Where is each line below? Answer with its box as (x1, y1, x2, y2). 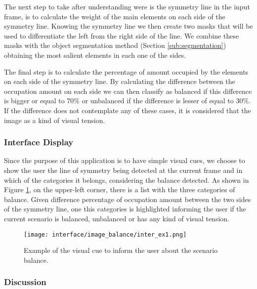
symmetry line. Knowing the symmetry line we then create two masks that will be (4, 21, 253, 31)
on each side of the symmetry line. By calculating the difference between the (4, 76, 235, 86)
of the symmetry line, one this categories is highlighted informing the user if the (4, 204, 246, 214)
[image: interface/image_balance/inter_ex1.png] (24, 231, 187, 238)
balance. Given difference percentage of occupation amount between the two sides (4, 194, 251, 204)
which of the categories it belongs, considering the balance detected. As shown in (4, 174, 249, 185)
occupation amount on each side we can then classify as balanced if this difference (4, 85, 252, 96)
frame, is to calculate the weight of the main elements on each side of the (4, 11, 225, 21)
